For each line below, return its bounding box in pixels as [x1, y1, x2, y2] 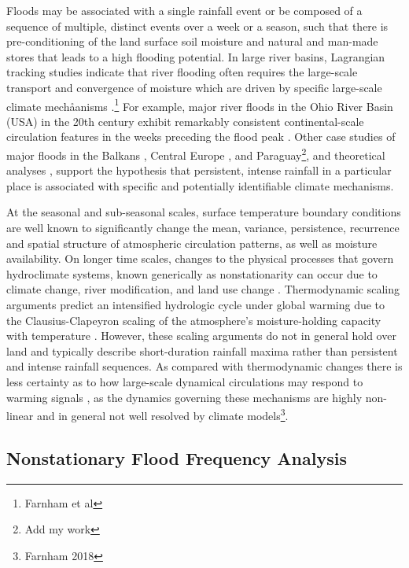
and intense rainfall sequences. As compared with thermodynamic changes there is [6, 358, 403, 374]
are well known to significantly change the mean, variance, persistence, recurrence [6, 219, 400, 236]
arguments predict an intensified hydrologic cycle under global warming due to [6, 297, 385, 312]
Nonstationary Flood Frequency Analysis [6, 445, 347, 470]
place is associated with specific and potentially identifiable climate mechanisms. [6, 177, 394, 194]
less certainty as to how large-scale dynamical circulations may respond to [6, 373, 363, 389]
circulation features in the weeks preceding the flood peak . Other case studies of [6, 128, 396, 145]
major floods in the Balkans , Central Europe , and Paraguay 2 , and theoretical [6, 145, 385, 163]
